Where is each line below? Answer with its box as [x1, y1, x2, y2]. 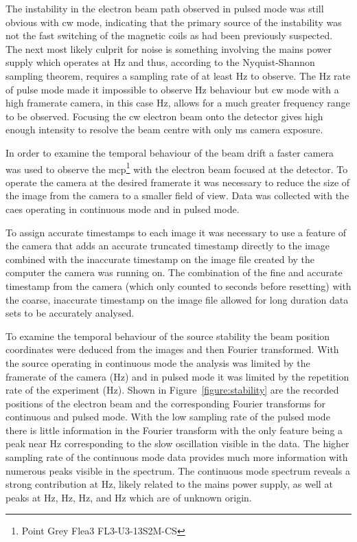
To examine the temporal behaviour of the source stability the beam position [5, 328, 330, 343]
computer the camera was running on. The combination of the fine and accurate [5, 265, 343, 280]
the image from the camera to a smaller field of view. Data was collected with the [5, 188, 349, 203]
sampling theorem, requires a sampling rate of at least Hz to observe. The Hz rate [5, 68, 351, 82]
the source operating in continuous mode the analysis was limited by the [5, 355, 310, 370]
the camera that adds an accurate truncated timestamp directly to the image [5, 238, 330, 253]
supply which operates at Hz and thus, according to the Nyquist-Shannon [5, 55, 315, 69]
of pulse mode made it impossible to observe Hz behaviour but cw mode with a [5, 82, 339, 96]
